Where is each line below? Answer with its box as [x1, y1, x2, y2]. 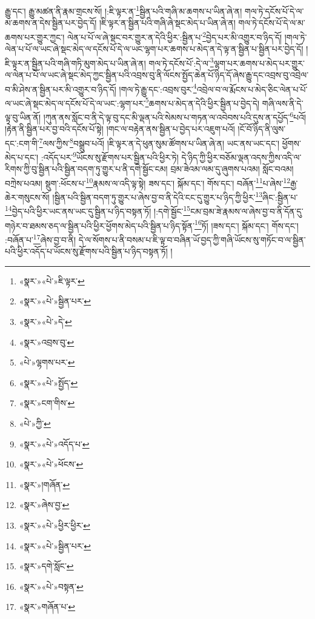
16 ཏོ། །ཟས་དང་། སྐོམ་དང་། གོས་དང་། [194, 217, 299, 232]
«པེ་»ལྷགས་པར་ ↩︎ [19, 356, 75, 369]
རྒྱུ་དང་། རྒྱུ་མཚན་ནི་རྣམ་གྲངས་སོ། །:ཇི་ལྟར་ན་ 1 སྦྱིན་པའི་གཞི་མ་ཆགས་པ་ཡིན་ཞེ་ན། [5, 3, 242, 17]
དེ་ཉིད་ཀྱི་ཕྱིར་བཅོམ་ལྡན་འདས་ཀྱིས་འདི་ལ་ [181, 150, 302, 163]
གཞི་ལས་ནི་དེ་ [262, 96, 303, 109]
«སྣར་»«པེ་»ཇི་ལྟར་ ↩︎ [19, 274, 85, 287]
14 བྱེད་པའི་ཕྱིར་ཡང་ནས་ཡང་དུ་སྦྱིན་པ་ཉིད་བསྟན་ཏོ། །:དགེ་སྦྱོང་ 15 [5, 203, 191, 218]
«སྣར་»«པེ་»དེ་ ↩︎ [19, 315, 72, 327]
